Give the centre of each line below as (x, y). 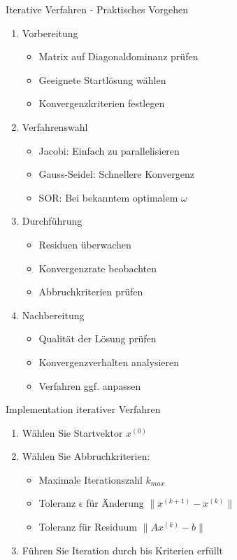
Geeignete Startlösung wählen (102, 79)
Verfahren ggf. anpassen (90, 385)
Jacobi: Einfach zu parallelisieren (109, 150)
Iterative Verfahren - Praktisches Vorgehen (97, 9)
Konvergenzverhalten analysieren (109, 362)
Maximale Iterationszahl (91, 479)
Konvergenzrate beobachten (98, 268)
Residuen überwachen (85, 244)
